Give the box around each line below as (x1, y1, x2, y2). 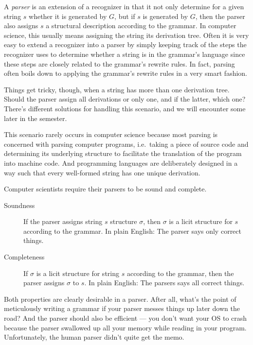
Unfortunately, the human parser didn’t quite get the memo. (4, 332, 184, 342)
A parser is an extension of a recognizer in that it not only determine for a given (4, 1, 244, 11)
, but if (114, 11, 135, 21)
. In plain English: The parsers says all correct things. (84, 277, 245, 288)
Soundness (4, 200, 35, 210)
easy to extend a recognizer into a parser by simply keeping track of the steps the (4, 39, 247, 50)
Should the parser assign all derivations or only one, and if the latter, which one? (4, 94, 246, 104)
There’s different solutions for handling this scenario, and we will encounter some (4, 103, 246, 113)
